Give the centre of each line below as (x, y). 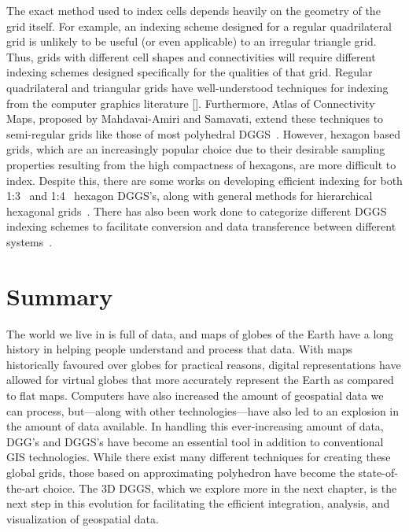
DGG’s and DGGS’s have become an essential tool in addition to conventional (195, 441)
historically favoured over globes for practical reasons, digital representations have (204, 364)
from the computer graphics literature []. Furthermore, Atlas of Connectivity (191, 103)
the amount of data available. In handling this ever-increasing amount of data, (195, 426)
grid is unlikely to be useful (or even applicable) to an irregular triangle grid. (192, 41)
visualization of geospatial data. (83, 518)
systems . (29, 241)
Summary (60, 296)
